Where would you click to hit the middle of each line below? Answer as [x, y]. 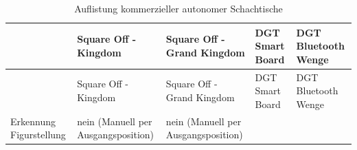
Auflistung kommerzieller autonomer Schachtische [178, 8]
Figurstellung [38, 135]
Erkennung [33, 121]
